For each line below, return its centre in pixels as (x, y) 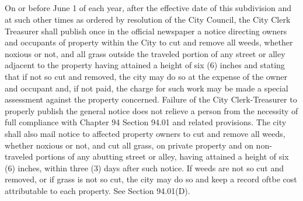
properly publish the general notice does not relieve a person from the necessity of (151, 110)
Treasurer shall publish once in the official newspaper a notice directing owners (146, 31)
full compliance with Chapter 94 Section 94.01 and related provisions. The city (146, 122)
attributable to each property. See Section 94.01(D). (97, 190)
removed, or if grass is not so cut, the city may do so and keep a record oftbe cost (151, 179)
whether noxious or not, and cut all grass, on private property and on (129, 145)
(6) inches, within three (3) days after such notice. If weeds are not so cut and (144, 167)
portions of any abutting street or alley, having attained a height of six (162, 156)
